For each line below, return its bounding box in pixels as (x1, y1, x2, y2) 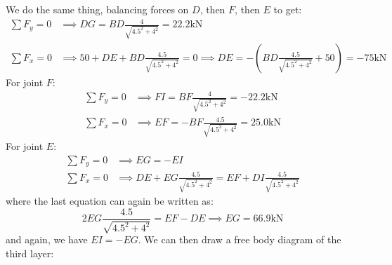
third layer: (6, 245, 54, 260)
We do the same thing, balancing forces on (6, 2, 189, 16)
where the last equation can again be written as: (6, 193, 214, 208)
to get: (273, 2, 302, 16)
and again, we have (6, 232, 88, 247)
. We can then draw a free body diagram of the (138, 232, 341, 247)
